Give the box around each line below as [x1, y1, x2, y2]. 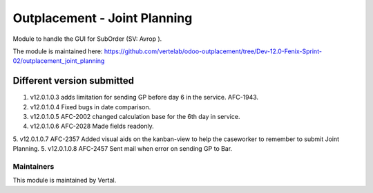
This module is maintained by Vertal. [12, 176, 117, 185]
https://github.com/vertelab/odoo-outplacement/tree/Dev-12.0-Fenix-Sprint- [104, 47, 323, 55]
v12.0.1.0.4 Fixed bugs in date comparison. [30, 102, 151, 111]
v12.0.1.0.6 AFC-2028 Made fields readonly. [30, 122, 155, 131]
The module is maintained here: [12, 47, 103, 55]
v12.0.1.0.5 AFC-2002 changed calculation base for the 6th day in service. [30, 113, 240, 121]
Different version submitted [12, 75, 135, 86]
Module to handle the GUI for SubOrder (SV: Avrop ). [12, 35, 162, 43]
